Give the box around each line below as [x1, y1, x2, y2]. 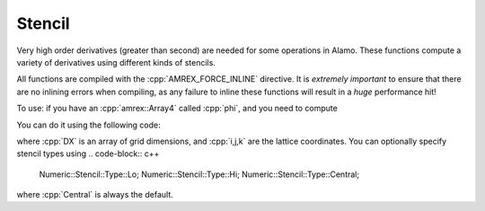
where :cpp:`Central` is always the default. [16, 189, 174, 200]
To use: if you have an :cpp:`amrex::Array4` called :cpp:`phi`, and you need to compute [16, 103, 339, 114]
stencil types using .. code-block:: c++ [16, 148, 160, 159]
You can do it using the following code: [16, 119, 161, 130]
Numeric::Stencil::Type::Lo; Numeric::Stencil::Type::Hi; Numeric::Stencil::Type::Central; [39, 169, 359, 180]
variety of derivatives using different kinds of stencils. [16, 57, 216, 67]
